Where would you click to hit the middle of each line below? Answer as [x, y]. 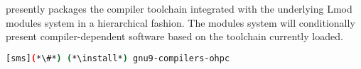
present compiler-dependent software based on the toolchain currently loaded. [174, 36]
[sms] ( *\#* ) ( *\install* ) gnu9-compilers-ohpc [118, 58]
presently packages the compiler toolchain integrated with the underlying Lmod [179, 8]
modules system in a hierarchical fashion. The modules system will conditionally [180, 22]
